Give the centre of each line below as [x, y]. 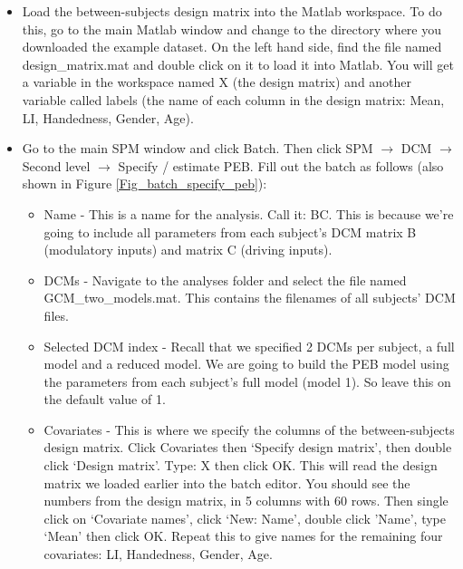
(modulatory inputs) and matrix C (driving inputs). [188, 250]
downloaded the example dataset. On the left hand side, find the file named [232, 47]
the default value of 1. [105, 399]
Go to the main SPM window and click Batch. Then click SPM [198, 148]
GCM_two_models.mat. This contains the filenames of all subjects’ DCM [250, 298]
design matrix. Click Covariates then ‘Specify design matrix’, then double [248, 447]
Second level [56, 165]
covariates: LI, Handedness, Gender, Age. [158, 554]
